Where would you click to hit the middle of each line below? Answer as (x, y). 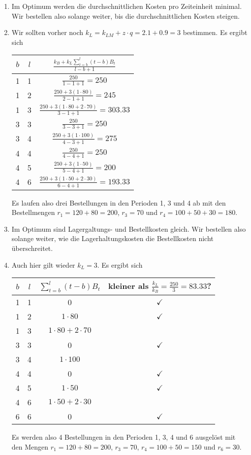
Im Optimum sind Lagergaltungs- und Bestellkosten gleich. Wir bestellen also (129, 228)
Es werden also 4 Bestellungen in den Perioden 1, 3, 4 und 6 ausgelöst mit (124, 437)
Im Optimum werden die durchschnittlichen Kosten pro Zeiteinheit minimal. (127, 6)
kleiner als (128, 286)
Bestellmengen (33, 212)
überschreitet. (32, 248)
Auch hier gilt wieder (43, 264)
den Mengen (30, 446)
